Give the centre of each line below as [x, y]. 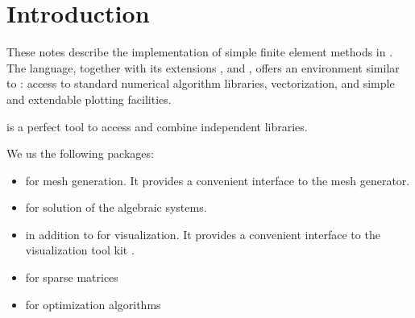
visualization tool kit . [80, 250]
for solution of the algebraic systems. [116, 207]
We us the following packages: [80, 153]
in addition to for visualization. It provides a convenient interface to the [203, 234]
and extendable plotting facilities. [89, 99]
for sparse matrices [72, 277]
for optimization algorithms [93, 304]
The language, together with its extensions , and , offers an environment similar [203, 67]
